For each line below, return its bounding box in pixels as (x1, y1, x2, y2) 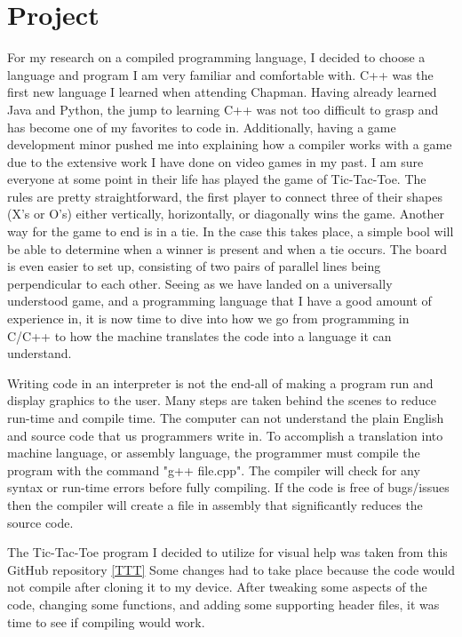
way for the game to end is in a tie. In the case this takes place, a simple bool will (7, 222, 454, 241)
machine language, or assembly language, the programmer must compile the (7, 443, 420, 462)
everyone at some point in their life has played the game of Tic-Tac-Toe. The (7, 170, 426, 188)
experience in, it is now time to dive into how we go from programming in (7, 309, 410, 328)
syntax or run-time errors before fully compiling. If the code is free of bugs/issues (7, 478, 450, 497)
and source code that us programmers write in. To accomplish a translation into (7, 426, 443, 444)
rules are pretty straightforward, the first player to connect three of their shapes (7, 187, 442, 205)
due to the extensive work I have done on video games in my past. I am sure (7, 152, 424, 171)
